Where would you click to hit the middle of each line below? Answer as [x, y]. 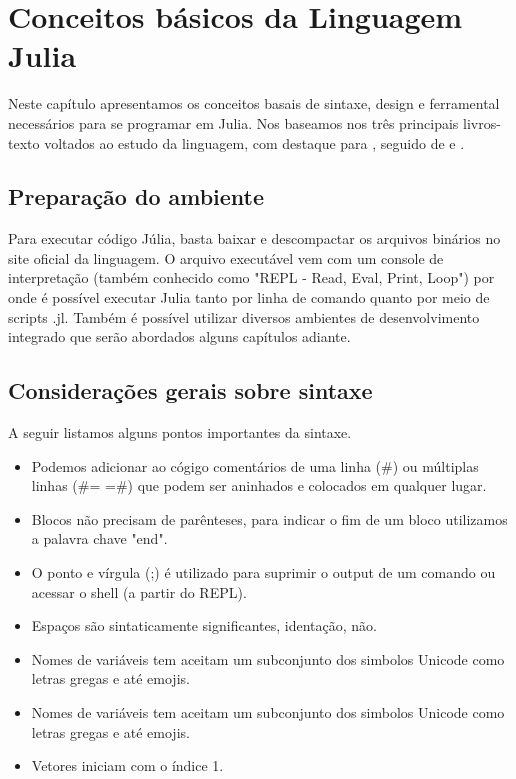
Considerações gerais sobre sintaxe [190, 390]
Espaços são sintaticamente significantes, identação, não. [204, 625]
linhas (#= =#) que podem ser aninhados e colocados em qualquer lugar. [259, 485]
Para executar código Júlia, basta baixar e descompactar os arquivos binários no [254, 238]
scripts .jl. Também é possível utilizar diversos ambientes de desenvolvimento [244, 316]
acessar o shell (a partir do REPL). [139, 591]
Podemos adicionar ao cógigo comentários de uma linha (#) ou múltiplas [255, 465]
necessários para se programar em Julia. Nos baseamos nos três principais [233, 122]
